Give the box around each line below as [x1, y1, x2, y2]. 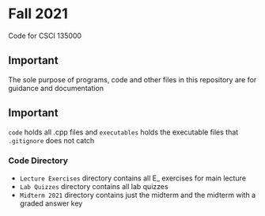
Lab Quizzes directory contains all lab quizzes [19, 181, 168, 191]
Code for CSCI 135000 [8, 31, 81, 40]
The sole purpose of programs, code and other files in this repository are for [8, 74, 257, 84]
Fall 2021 [8, 5, 69, 23]
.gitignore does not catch [8, 135, 95, 145]
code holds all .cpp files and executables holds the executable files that [8, 127, 239, 137]
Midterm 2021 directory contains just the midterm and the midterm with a [19, 190, 256, 199]
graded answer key [19, 199, 83, 208]
